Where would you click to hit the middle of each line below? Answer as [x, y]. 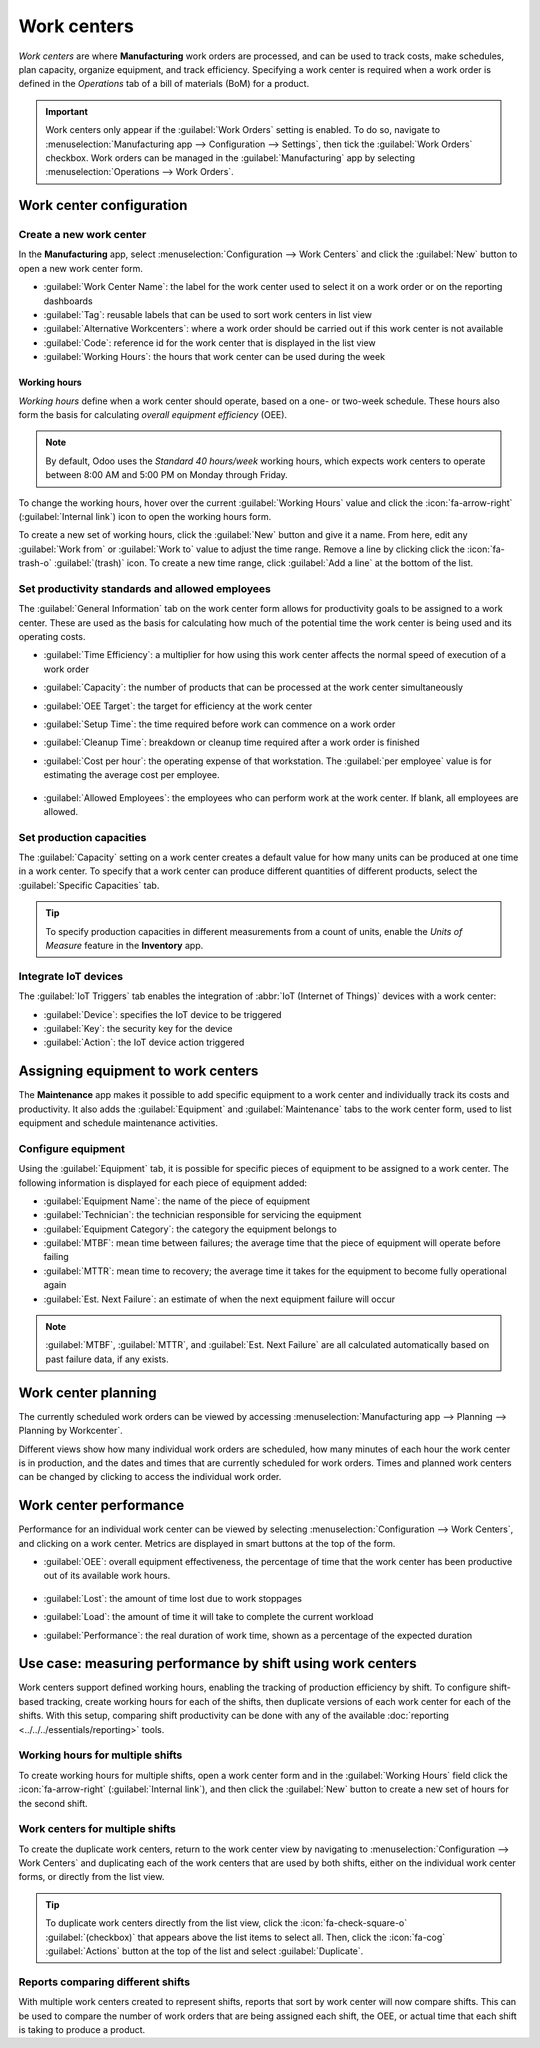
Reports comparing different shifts [104, 1982]
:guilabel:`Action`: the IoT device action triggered [144, 1042]
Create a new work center [82, 235]
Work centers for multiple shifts [97, 1829]
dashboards [68, 301]
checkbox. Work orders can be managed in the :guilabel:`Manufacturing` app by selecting [230, 157]
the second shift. [53, 1803]
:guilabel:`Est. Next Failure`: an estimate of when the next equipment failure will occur [219, 1299]
